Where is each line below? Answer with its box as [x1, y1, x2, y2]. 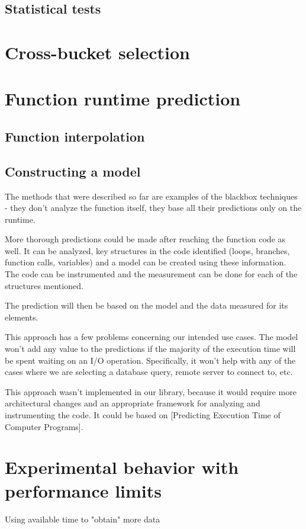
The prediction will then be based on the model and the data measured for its [5, 299, 288, 312]
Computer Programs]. [5, 420, 83, 432]
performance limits [5, 478, 162, 502]
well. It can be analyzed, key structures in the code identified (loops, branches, [5, 244, 290, 257]
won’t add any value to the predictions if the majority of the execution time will [5, 342, 296, 355]
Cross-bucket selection [5, 40, 190, 64]
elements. [5, 310, 38, 323]
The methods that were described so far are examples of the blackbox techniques [5, 190, 298, 202]
